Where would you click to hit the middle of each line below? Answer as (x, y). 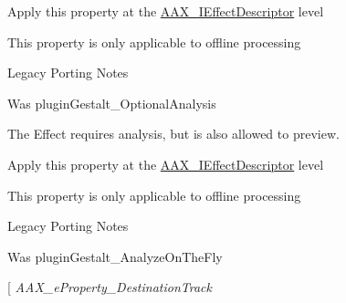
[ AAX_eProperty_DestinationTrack (110, 287)
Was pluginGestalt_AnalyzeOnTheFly (115, 256)
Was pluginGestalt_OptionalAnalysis (112, 103)
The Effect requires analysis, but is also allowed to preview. (173, 134)
